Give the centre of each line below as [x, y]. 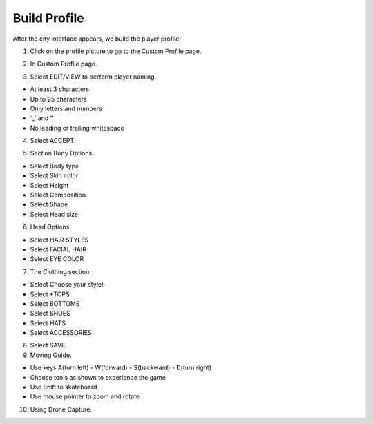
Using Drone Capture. [61, 409]
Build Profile [48, 18]
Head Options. [51, 227]
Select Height [49, 185]
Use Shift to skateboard [64, 387]
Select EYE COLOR [57, 259]
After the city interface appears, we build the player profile [96, 39]
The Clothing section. [60, 271]
